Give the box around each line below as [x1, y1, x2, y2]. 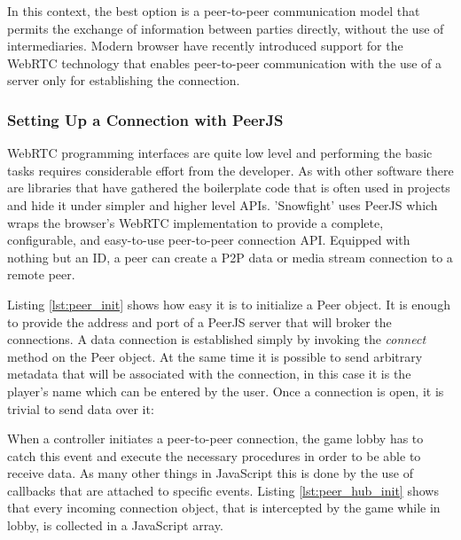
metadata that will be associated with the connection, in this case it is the [7, 364, 411, 383]
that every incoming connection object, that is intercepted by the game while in [7, 498, 441, 517]
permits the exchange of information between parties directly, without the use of [7, 19, 444, 37]
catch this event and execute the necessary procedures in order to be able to [7, 446, 421, 465]
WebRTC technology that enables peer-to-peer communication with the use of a [7, 53, 442, 72]
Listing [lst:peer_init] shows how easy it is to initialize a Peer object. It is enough [7, 294, 450, 313]
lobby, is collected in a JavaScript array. [7, 516, 223, 535]
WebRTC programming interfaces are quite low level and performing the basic [7, 144, 433, 162]
